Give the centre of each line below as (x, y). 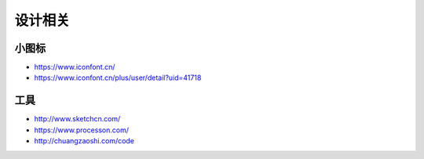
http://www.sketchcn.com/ (77, 119)
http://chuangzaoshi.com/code (84, 141)
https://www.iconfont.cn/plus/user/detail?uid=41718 (118, 78)
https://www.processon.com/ (82, 130)
